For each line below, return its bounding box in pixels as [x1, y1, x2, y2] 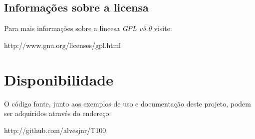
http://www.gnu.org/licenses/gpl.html [4, 39, 121, 50]
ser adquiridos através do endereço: [4, 108, 111, 118]
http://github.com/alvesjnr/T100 [4, 124, 106, 135]
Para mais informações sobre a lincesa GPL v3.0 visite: [4, 23, 172, 33]
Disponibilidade [4, 69, 113, 89]
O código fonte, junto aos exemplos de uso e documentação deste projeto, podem [4, 98, 251, 108]
